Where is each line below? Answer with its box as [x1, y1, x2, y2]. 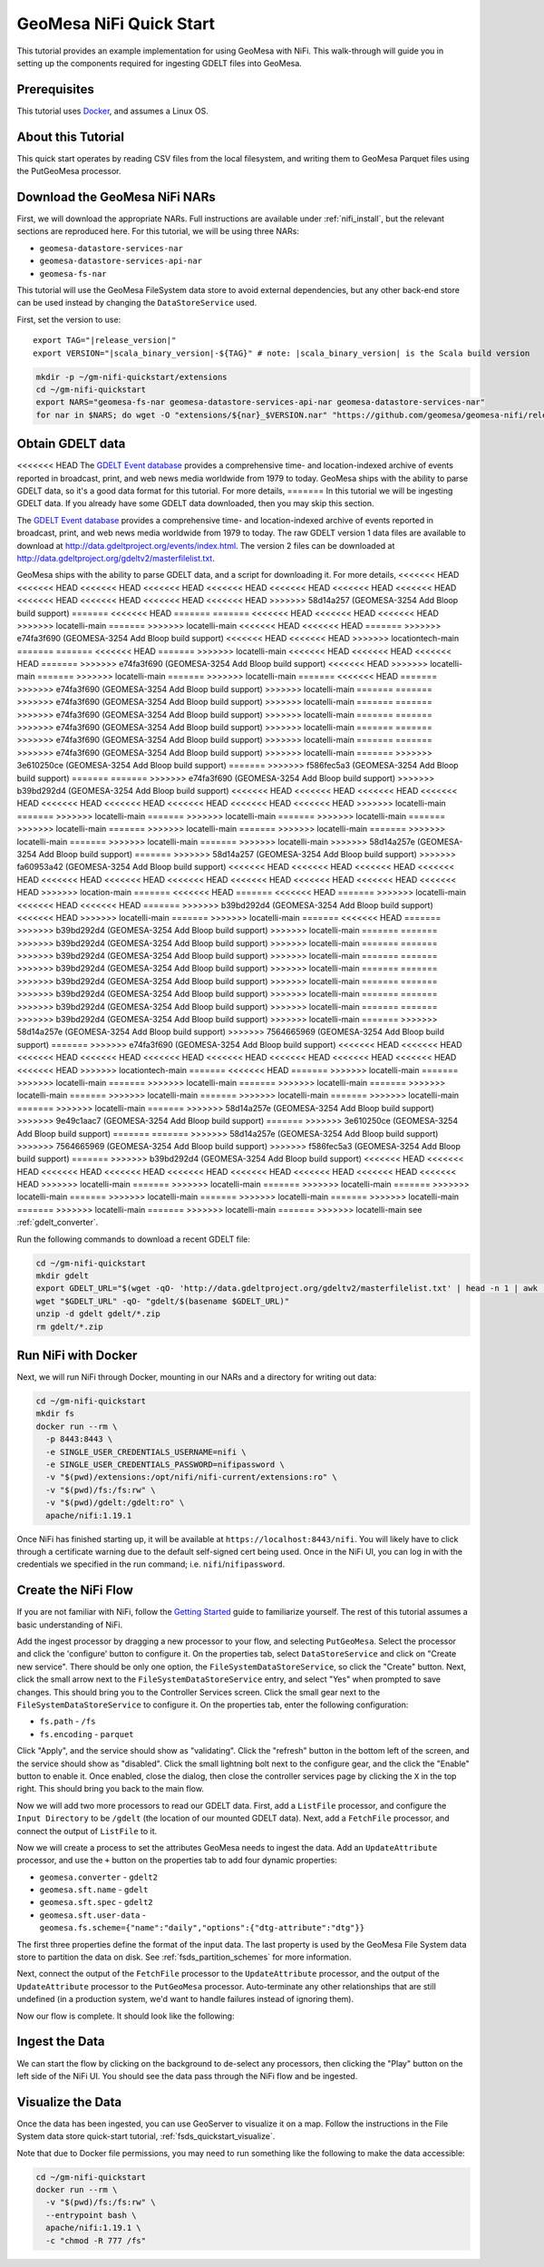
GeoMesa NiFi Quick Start [16, 14, 216, 34]
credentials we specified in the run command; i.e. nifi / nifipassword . [16, 1559, 286, 1569]
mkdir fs [35, 1409, 75, 1419]
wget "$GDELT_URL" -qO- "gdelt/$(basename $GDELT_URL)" [35, 1295, 290, 1306]
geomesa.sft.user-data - [39, 1910, 147, 1920]
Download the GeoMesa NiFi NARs [16, 189, 217, 204]
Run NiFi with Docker [16, 1348, 138, 1363]
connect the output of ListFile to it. [16, 1825, 158, 1836]
